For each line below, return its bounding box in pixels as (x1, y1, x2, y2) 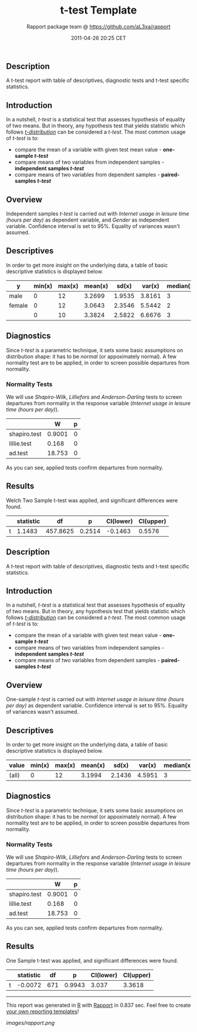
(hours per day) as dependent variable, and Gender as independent (6, 216, 169, 223)
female (9, 301, 28, 309)
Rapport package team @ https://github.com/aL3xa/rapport (26, 23, 171, 30)
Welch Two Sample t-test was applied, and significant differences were (6, 497, 178, 504)
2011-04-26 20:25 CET (70, 34, 127, 41)
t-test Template (60, 4, 137, 17)
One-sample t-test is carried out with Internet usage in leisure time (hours (6, 696, 184, 703)
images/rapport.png (6, 1019, 55, 1026)
